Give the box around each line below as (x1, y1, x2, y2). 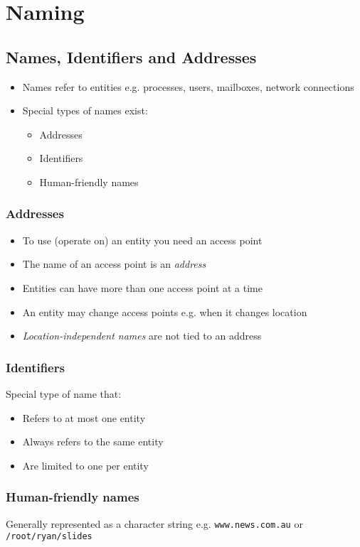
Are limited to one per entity (22, 457, 149, 472)
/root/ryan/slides (6, 531, 92, 542)
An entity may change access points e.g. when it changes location (22, 304, 307, 319)
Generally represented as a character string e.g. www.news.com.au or (6, 516, 303, 531)
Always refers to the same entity (22, 434, 164, 449)
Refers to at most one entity (22, 410, 146, 425)
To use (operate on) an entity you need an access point (22, 232, 263, 247)
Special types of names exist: (22, 103, 148, 118)
